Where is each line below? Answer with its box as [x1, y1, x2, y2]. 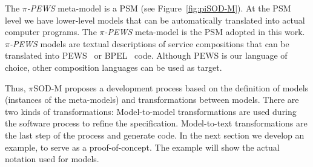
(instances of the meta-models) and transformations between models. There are [5, 93, 299, 106]
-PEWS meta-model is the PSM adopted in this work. [104, 25, 305, 38]
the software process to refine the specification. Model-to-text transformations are [5, 117, 308, 129]
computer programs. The [5, 25, 97, 38]
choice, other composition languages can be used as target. [5, 61, 222, 73]
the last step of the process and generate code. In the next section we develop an [5, 128, 305, 141]
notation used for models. [5, 152, 99, 165]
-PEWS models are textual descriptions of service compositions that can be [9, 37, 289, 50]
